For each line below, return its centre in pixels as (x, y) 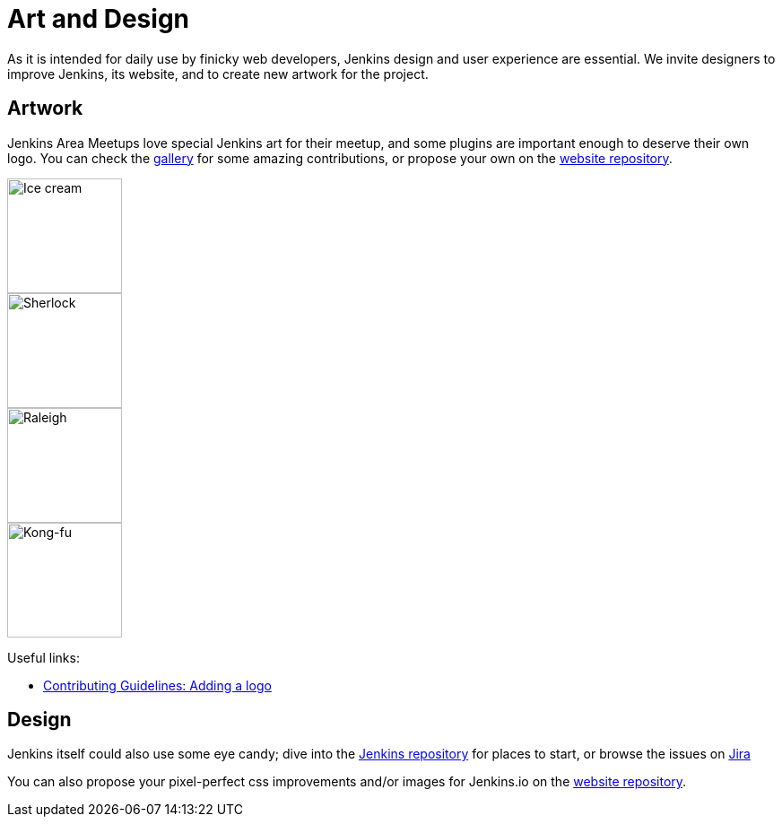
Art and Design (98, 19)
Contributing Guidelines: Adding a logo (157, 685)
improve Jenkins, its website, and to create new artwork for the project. (218, 74)
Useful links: (43, 657)
